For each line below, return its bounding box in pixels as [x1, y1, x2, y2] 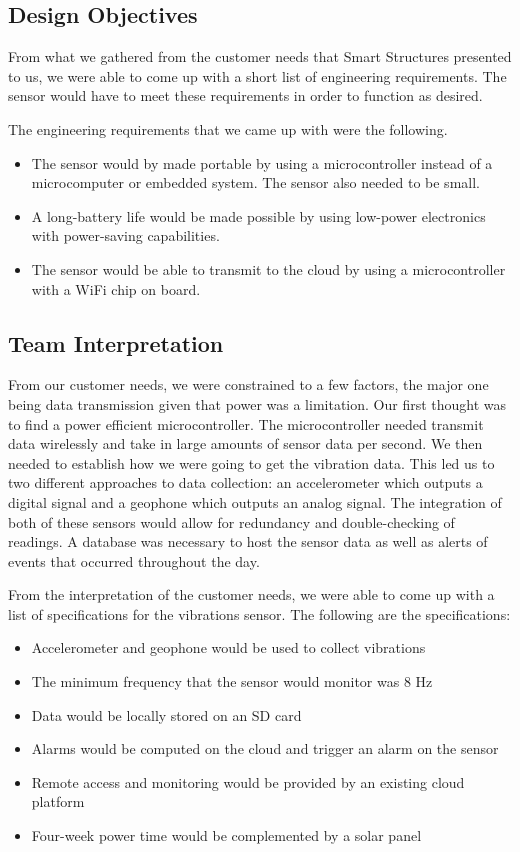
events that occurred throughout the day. [8, 550, 260, 571]
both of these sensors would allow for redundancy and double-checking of [8, 511, 455, 532]
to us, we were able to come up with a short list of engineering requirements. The [8, 65, 507, 86]
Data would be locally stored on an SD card [31, 704, 302, 725]
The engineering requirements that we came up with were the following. [8, 118, 448, 139]
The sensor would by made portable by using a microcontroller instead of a [31, 152, 493, 173]
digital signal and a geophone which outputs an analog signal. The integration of [8, 491, 502, 512]
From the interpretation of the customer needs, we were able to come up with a [8, 584, 495, 605]
